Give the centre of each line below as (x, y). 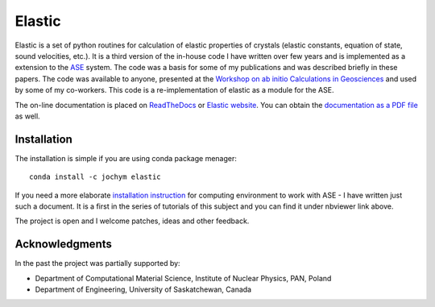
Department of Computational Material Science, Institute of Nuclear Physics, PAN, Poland (183, 278)
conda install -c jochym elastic (95, 177)
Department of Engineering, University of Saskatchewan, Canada (143, 289)
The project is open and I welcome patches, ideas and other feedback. (132, 221)
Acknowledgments (64, 245)
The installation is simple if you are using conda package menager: (126, 158)
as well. (27, 116)
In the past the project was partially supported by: (97, 263)
